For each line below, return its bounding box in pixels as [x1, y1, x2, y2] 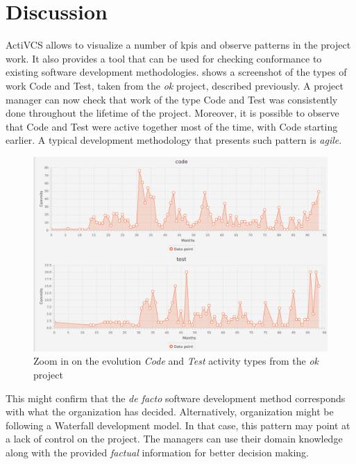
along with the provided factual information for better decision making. [6, 445, 309, 459]
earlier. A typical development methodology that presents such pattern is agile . [6, 133, 342, 147]
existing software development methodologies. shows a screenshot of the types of [6, 65, 347, 79]
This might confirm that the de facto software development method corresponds [6, 390, 346, 405]
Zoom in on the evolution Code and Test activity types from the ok [33, 354, 319, 368]
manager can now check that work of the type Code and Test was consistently [6, 92, 338, 106]
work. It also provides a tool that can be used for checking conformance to [6, 51, 322, 65]
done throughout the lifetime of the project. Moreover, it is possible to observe [6, 106, 339, 120]
